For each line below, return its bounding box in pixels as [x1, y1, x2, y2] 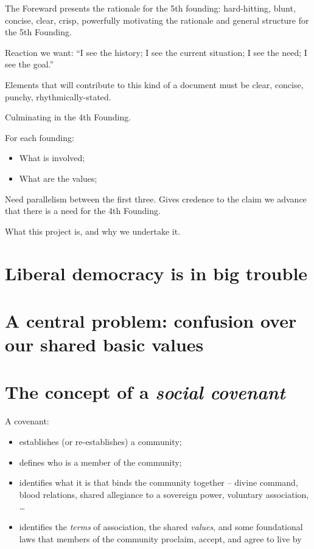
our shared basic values [5, 332, 204, 357]
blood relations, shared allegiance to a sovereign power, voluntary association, [19, 488, 309, 500]
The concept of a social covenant [5, 379, 285, 405]
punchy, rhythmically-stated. [5, 90, 111, 103]
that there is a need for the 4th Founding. [5, 204, 161, 217]
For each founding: [5, 131, 74, 143]
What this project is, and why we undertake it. [5, 224, 181, 237]
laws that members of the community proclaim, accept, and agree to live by [19, 532, 302, 545]
